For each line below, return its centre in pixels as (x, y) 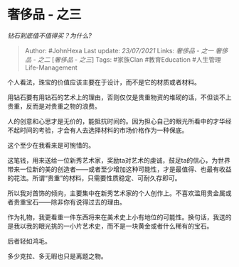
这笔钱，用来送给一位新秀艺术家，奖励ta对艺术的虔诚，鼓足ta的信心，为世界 (119, 160)
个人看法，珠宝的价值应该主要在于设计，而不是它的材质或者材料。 (104, 82)
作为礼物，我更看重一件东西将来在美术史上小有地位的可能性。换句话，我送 (116, 217)
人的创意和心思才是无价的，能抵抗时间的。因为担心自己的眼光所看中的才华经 (119, 121)
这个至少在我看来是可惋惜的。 (51, 145)
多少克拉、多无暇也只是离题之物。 (57, 256)
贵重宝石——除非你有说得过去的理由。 (69, 202)
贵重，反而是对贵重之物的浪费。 (54, 106)
